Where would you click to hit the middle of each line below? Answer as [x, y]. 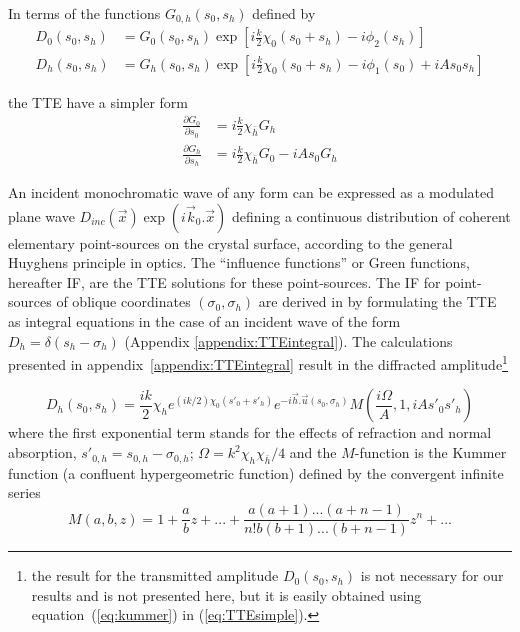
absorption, [42, 452]
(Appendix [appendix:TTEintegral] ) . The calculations [288, 340]
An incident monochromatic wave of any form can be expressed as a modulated [251, 192]
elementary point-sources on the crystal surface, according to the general [230, 242]
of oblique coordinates [123, 301]
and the [313, 452]
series [24, 492]
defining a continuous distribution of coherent [371, 215]
